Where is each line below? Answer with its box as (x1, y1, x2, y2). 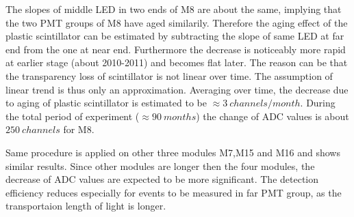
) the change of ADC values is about (196, 108, 349, 123)
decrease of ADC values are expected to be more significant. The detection (5, 172, 319, 186)
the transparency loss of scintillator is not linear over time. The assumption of (5, 68, 333, 83)
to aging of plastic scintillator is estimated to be (5, 96, 207, 110)
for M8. (63, 122, 94, 136)
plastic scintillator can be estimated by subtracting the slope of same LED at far (5, 29, 344, 43)
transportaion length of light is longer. (5, 199, 166, 213)
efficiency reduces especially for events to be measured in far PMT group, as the (5, 185, 342, 199)
